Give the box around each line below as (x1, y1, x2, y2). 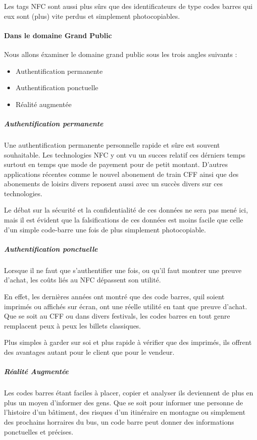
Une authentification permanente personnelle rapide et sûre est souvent (4, 139, 220, 150)
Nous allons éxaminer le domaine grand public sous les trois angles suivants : (4, 49, 237, 59)
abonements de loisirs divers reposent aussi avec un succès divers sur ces (4, 178, 223, 189)
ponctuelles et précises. (4, 426, 73, 437)
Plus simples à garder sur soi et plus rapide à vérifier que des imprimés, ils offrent (4, 337, 252, 347)
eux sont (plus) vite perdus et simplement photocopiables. (4, 10, 180, 21)
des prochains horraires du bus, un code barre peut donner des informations (4, 416, 234, 427)
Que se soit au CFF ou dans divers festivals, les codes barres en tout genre (4, 311, 230, 321)
